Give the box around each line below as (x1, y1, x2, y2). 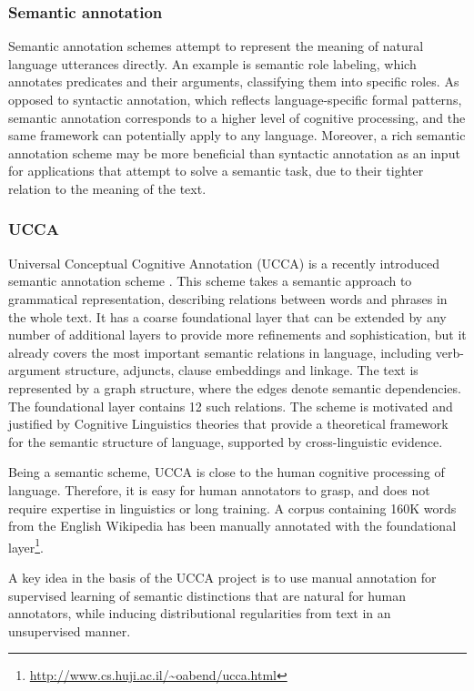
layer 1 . (8, 534, 44, 556)
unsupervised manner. (8, 621, 131, 640)
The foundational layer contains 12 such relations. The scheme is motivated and (8, 396, 453, 415)
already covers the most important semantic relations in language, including (8, 342, 432, 361)
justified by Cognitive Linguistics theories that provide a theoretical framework (8, 414, 449, 433)
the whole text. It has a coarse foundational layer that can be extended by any (8, 307, 447, 326)
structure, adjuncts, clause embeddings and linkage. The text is (65, 361, 419, 380)
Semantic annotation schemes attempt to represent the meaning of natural (8, 36, 424, 56)
